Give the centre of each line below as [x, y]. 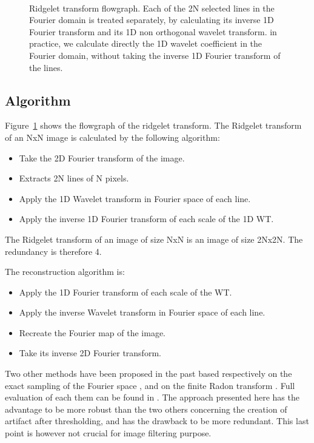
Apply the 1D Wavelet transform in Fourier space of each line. [135, 198]
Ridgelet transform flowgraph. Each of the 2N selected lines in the [152, 8]
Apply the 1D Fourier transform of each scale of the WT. [125, 292]
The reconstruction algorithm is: [65, 272]
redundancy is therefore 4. [53, 251]
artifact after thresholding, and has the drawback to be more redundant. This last [157, 421]
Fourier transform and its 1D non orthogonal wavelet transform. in [153, 31]
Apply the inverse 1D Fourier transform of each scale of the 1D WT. [146, 219]
